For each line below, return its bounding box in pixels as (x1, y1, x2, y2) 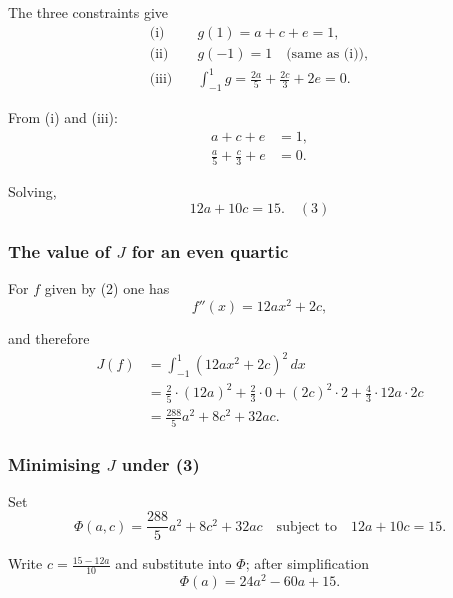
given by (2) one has (44, 278, 170, 299)
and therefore (8, 327, 90, 348)
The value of (8, 238, 111, 263)
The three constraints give (8, 2, 169, 22)
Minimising (8, 451, 101, 476)
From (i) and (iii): (8, 106, 118, 127)
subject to (276, 519, 337, 534)
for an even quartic (131, 238, 289, 263)
